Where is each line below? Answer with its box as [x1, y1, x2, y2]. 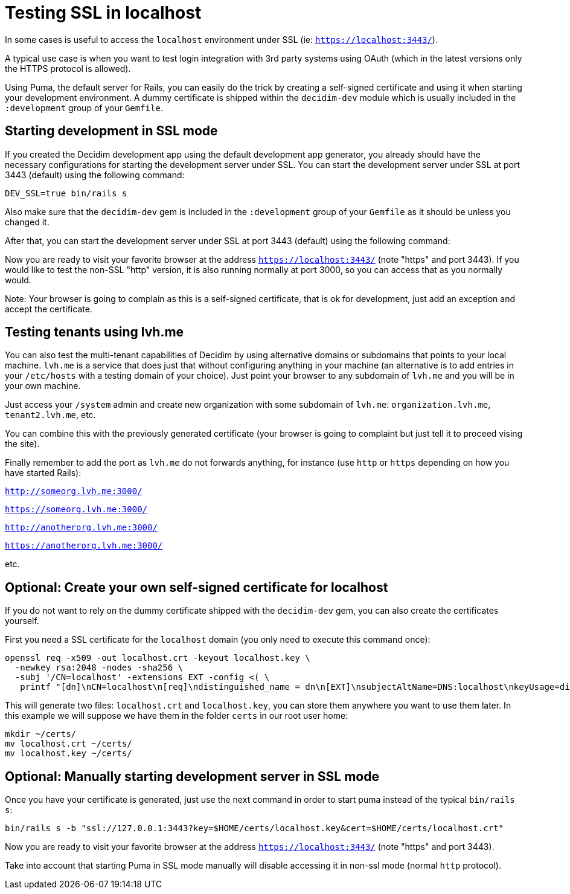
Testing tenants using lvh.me [5, 324, 184, 340]
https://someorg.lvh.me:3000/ [5, 504, 148, 515]
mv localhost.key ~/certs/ [5, 748, 132, 759]
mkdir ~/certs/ [5, 729, 77, 739]
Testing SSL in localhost [5, 2, 202, 23]
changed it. [5, 216, 50, 227]
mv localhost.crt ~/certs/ [5, 739, 132, 749]
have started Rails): [5, 468, 82, 478]
